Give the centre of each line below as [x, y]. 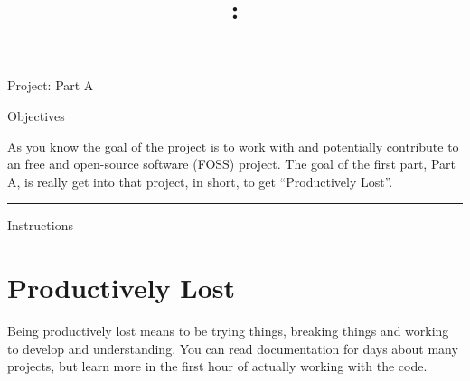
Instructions [40, 225]
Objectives [36, 115]
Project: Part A [51, 85]
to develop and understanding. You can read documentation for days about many [233, 348]
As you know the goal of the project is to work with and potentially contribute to [233, 146]
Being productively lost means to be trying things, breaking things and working [228, 331]
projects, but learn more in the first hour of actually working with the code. [217, 366]
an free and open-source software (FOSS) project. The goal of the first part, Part [231, 164]
